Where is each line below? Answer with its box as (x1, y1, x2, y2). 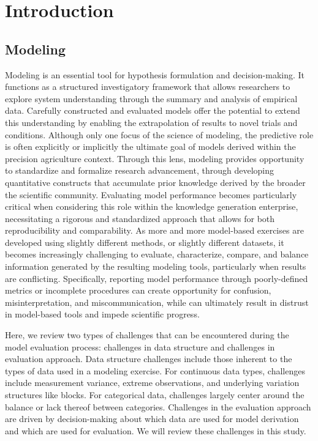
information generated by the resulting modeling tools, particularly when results (5, 260, 306, 273)
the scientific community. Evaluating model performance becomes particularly (5, 188, 297, 201)
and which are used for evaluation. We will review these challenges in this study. (5, 424, 306, 437)
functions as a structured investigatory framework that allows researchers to (5, 80, 290, 93)
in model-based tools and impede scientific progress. (5, 308, 200, 321)
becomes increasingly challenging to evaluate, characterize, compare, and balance (5, 248, 309, 261)
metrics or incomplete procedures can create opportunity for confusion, (5, 284, 271, 297)
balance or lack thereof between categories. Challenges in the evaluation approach (5, 400, 311, 413)
